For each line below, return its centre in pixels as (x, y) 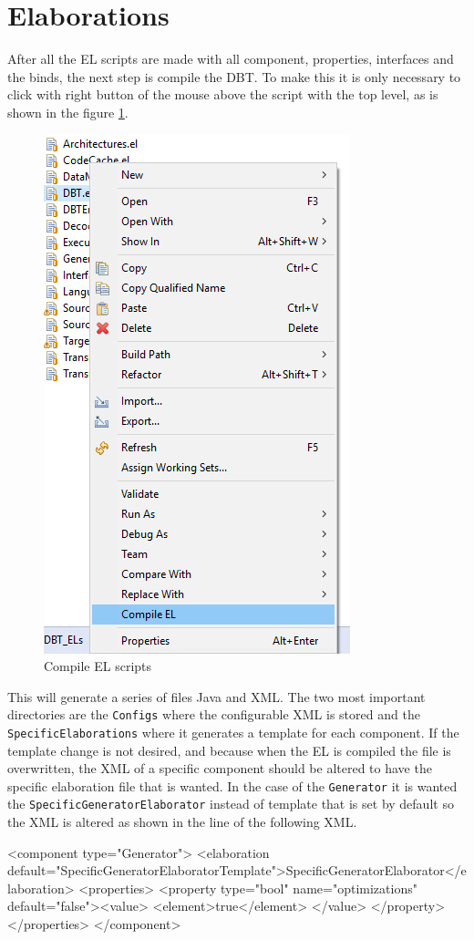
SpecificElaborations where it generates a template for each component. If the (233, 732)
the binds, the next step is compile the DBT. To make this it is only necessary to (234, 76)
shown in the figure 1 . (68, 112)
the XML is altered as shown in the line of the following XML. (182, 822)
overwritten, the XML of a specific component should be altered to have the (220, 768)
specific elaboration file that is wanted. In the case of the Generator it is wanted (232, 785)
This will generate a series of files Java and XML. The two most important (216, 696)
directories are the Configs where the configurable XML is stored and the (214, 714)
